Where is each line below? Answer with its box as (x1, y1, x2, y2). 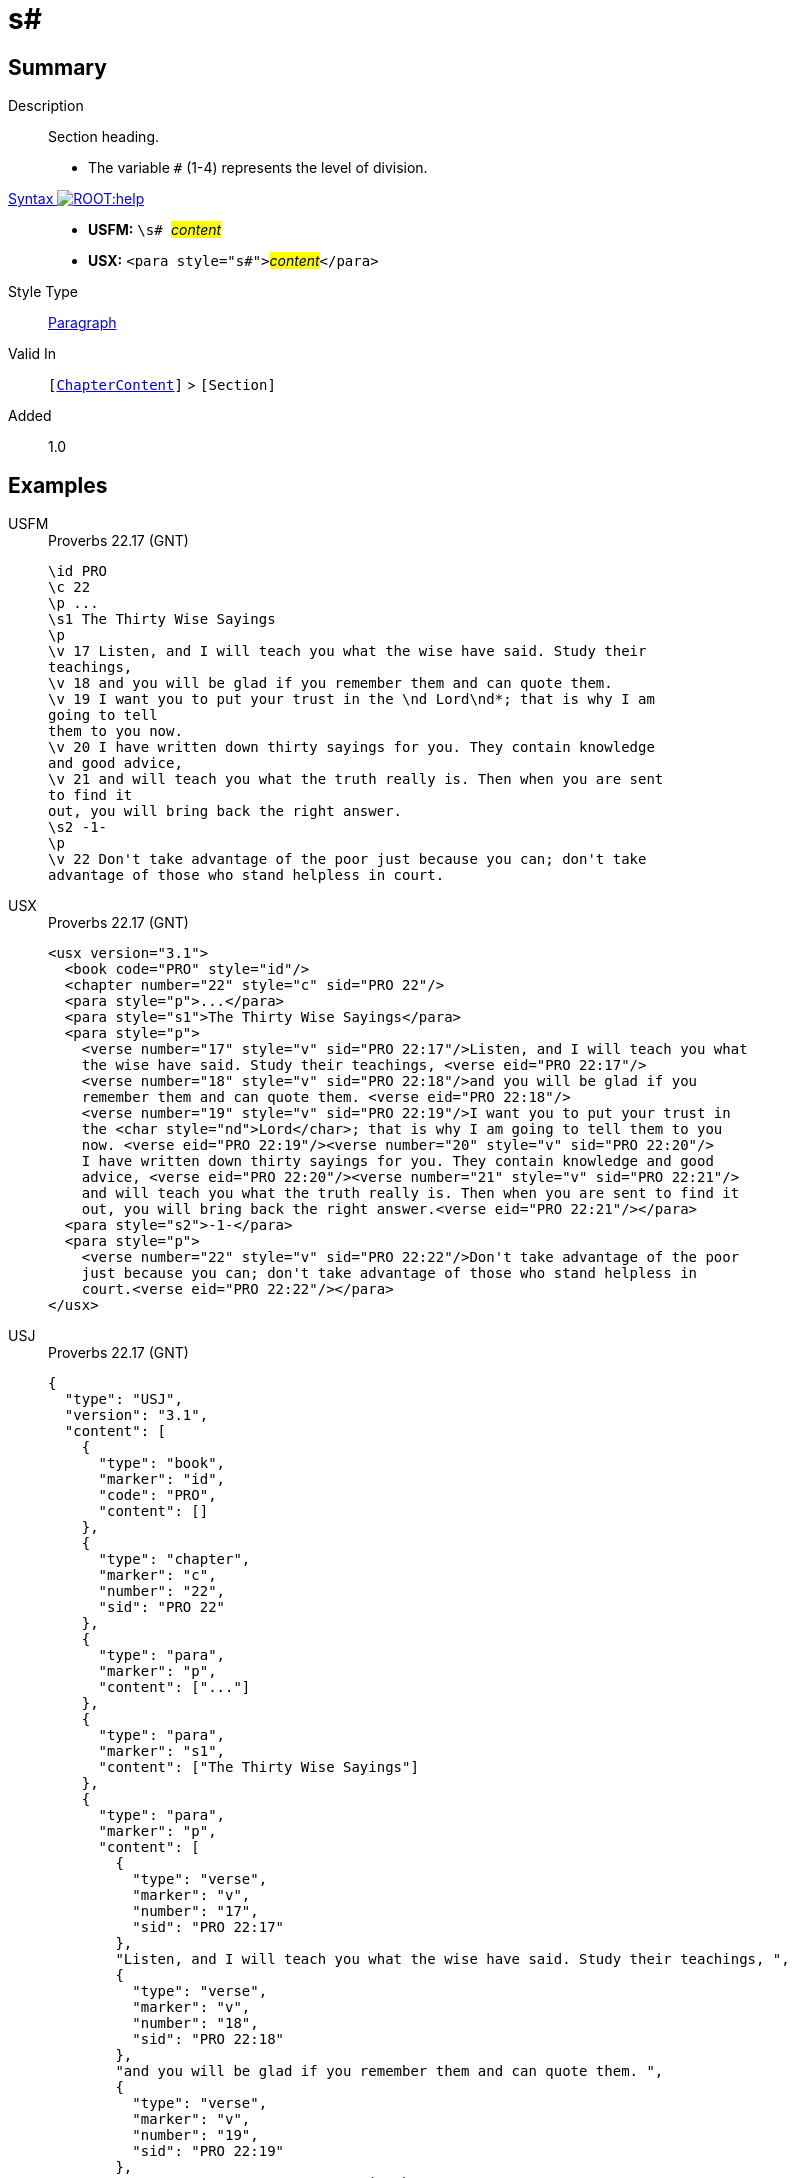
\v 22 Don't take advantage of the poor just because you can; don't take (48, 851, 647, 868)
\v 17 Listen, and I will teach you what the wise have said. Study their (48, 643, 647, 660)
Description (8, 97, 84, 115)
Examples (8, 472, 108, 498)
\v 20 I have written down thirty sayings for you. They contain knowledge (48, 739, 655, 756)
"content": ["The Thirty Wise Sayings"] (98, 1759, 419, 1776)
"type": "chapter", (98, 1551, 251, 1568)
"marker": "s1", (98, 1743, 226, 1760)
